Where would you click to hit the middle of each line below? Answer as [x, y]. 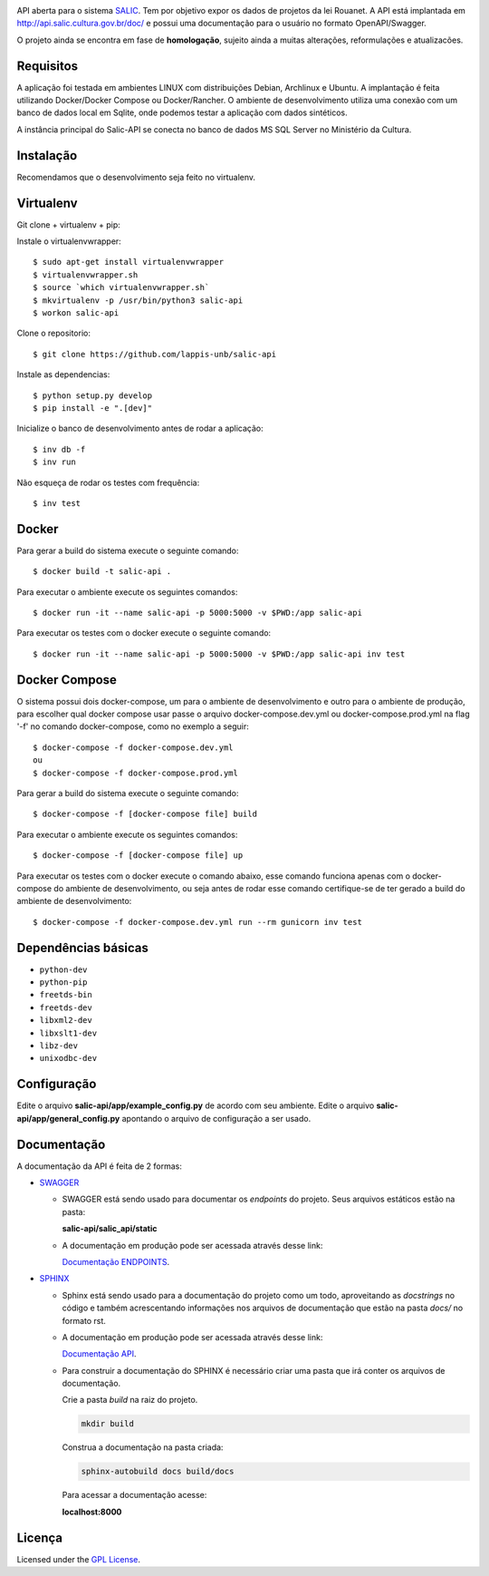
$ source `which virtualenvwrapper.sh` [121, 287]
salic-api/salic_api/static [110, 1229]
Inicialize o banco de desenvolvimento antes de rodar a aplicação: [140, 428]
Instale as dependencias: [63, 375]
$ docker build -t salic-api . [102, 572]
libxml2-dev [66, 1021]
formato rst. [84, 1320]
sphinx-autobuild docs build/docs [158, 1472]
